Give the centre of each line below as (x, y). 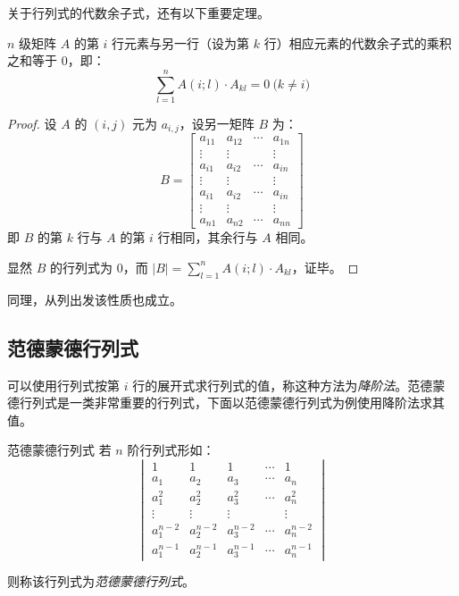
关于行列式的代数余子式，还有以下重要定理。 (138, 13)
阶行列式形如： (171, 450)
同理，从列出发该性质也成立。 (95, 299)
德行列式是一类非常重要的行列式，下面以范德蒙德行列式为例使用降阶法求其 (226, 403)
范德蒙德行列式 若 (59, 450)
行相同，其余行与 (208, 237)
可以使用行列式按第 (63, 385)
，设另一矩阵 (217, 123)
